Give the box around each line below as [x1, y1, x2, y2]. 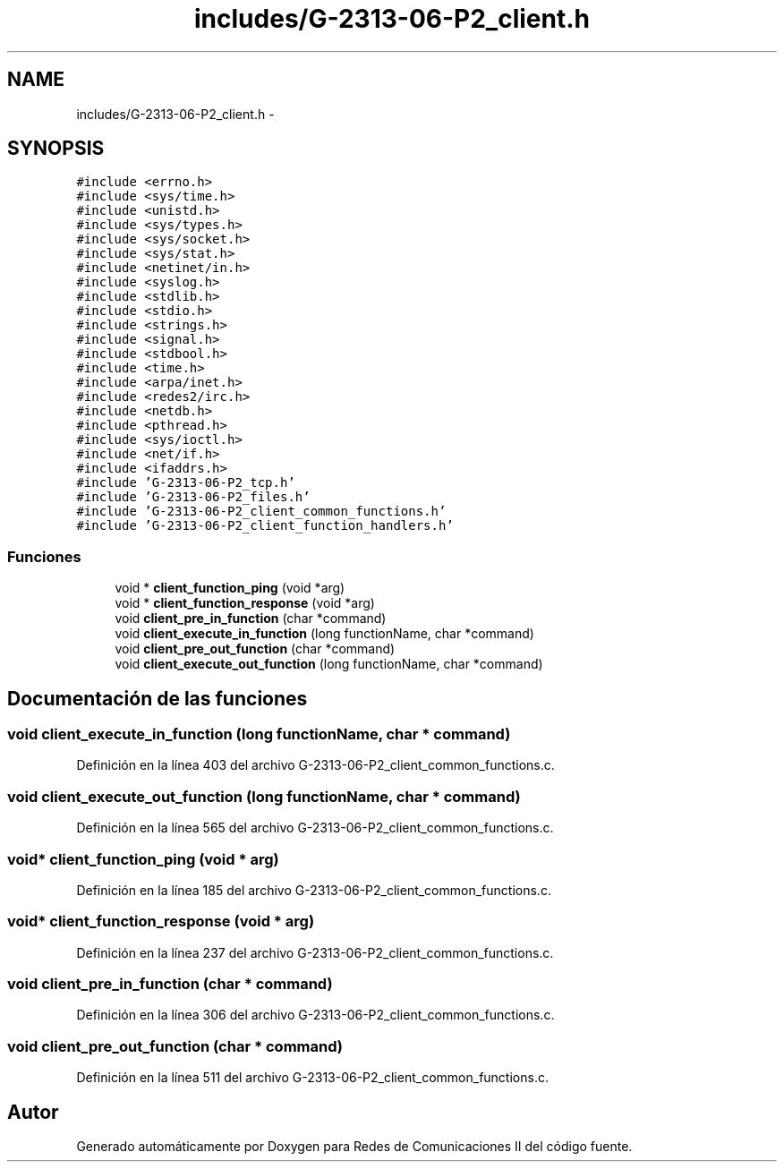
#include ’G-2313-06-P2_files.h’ [76, 490, 311, 505]
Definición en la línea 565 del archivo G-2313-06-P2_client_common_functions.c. [76, 820, 554, 836]
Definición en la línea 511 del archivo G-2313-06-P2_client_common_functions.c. [76, 1070, 549, 1086]
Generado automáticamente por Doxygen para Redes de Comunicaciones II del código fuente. [76, 1139, 633, 1154]
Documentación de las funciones [7, 687, 308, 710]
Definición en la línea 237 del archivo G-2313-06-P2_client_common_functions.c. [76, 944, 554, 960]
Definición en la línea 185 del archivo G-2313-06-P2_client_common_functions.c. [76, 882, 551, 898]
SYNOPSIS [7, 137, 105, 160]
